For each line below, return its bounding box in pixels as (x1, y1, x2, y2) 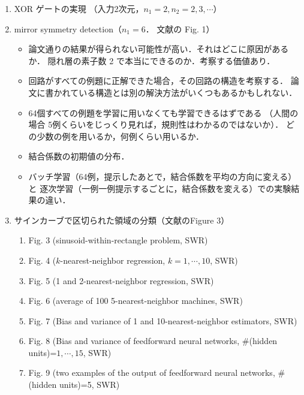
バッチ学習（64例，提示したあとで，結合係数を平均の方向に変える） (28, 170, 297, 182)
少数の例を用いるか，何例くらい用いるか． (37, 129, 204, 142)
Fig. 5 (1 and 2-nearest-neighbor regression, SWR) (28, 274, 214, 287)
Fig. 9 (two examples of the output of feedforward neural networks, (28, 366, 275, 379)
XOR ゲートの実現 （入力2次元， (14, 2, 144, 14)
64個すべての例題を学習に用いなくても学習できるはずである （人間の (28, 106, 299, 119)
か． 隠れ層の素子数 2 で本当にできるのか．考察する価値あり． (28, 54, 275, 67)
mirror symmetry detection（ (14, 22, 122, 35)
